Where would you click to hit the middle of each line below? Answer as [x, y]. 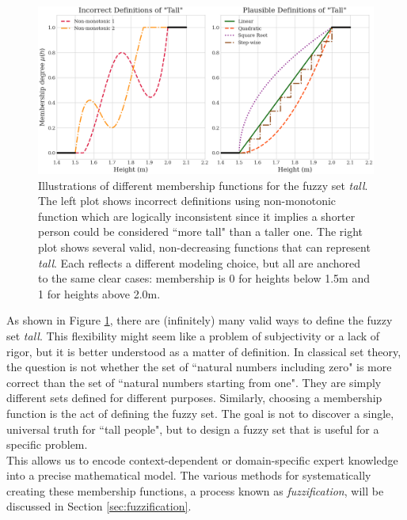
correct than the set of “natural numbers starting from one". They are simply [194, 382]
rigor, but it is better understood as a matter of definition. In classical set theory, [204, 351]
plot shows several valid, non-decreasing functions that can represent [204, 247]
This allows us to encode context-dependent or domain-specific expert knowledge [202, 459]
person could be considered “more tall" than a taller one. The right [201, 232]
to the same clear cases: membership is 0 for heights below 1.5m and [204, 278]
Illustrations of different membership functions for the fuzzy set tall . [203, 185]
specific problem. [47, 444]
